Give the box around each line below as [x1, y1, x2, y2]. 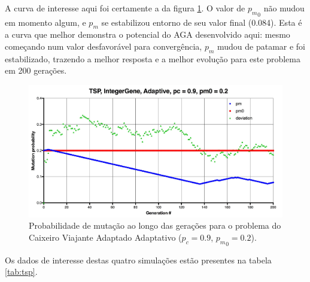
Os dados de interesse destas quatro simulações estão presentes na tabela [5, 253, 272, 266]
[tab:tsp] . [5, 265, 38, 278]
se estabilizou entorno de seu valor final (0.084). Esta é [101, 16, 302, 28]
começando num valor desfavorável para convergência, [5, 40, 202, 52]
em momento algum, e [5, 16, 86, 28]
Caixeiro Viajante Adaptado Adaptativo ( [29, 231, 182, 244]
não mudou [263, 2, 305, 14]
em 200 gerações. [5, 64, 67, 77]
